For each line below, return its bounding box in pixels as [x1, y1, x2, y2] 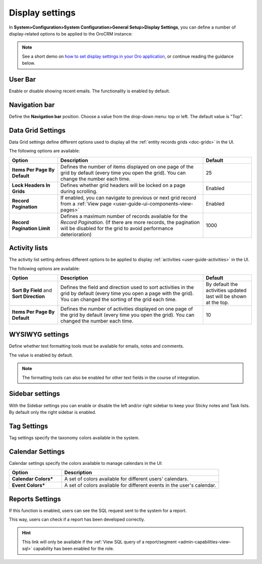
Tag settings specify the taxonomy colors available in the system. [9, 435, 140, 441]
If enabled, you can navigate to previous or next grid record [60, 194, 196, 201]
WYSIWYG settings [9, 330, 69, 339]
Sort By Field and [12, 287, 52, 293]
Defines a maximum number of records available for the [60, 213, 188, 220]
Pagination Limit [12, 225, 50, 232]
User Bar [9, 75, 36, 84]
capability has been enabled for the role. [33, 546, 114, 551]
